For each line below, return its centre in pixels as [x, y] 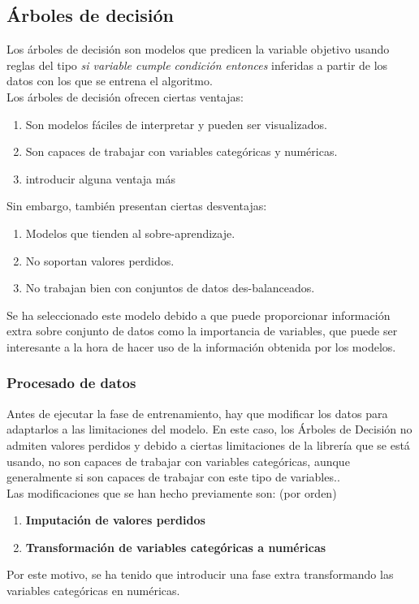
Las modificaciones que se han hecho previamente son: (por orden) [172, 492]
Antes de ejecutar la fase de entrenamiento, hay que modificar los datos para [197, 413]
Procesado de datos [71, 383]
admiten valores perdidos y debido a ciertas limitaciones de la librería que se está [208, 444]
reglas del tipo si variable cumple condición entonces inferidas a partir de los [197, 65]
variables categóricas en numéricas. [93, 591]
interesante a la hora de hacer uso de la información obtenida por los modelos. [201, 346]
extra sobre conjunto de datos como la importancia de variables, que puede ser [202, 331]
